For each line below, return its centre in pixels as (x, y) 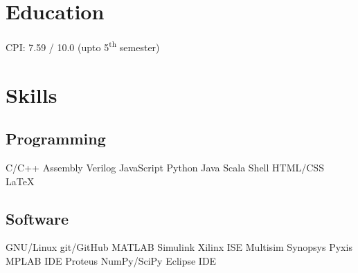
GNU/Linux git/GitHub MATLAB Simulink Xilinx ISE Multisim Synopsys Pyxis (179, 247)
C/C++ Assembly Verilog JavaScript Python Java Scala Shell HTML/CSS (165, 167)
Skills (32, 94)
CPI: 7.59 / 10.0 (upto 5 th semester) (83, 46)
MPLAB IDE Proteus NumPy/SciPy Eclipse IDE (111, 260)
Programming (56, 139)
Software (37, 218)
